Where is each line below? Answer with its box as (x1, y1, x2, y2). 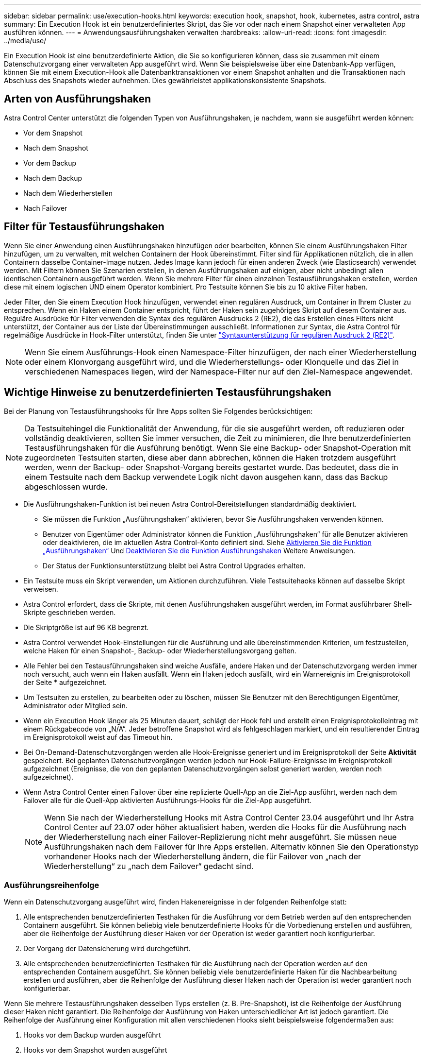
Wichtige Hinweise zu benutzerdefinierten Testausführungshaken (4, 386, 331, 399)
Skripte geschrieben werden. (23, 608, 116, 616)
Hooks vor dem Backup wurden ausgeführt (23, 1031, 161, 1040)
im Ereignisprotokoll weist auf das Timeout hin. (23, 733, 173, 741)
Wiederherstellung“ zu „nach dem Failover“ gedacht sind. (44, 861, 254, 871)
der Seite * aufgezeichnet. (23, 678, 107, 686)
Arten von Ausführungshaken (4, 93, 151, 105)
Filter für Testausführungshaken (4, 221, 164, 233)
